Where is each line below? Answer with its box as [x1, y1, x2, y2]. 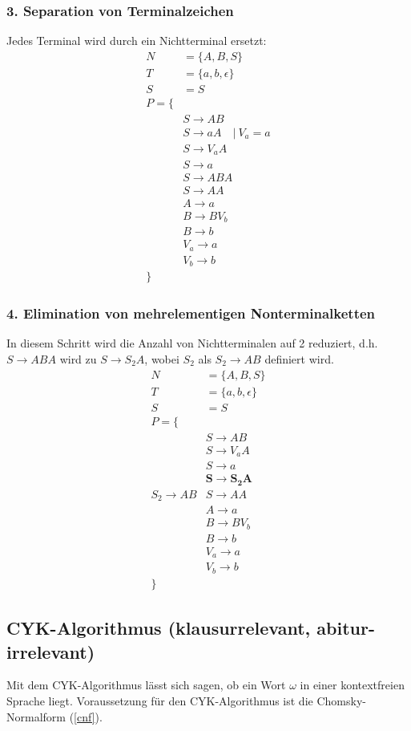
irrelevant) [6, 639, 95, 664]
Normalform [6, 708, 66, 725]
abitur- [316, 615, 376, 640]
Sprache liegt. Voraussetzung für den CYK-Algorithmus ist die [6, 692, 313, 709]
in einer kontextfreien [300, 676, 405, 693]
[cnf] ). [74, 708, 103, 725]
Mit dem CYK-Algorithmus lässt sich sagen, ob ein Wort [6, 676, 286, 693]
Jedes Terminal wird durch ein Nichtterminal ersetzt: [6, 32, 267, 49]
